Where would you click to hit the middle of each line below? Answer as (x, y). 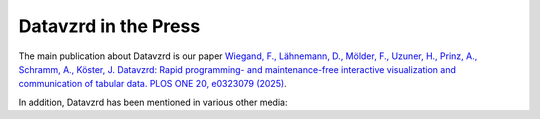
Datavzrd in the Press (109, 26)
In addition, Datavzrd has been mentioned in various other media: (153, 102)
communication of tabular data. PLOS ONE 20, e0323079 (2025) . (152, 84)
